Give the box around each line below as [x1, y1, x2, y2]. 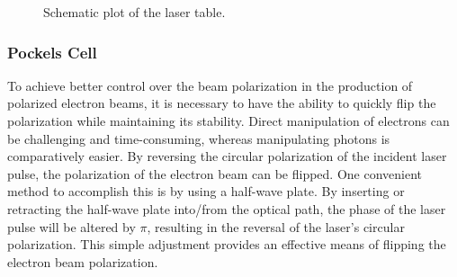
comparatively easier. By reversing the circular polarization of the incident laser [7, 147, 447, 165]
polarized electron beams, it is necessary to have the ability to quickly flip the [7, 94, 436, 112]
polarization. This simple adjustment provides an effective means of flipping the [7, 235, 446, 254]
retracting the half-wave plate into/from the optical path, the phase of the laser [7, 199, 446, 218]
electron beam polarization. [7, 252, 158, 271]
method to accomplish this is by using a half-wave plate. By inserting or [7, 182, 405, 201]
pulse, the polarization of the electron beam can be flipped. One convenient [7, 164, 423, 183]
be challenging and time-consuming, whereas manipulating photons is [7, 129, 390, 147]
